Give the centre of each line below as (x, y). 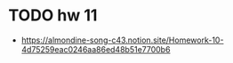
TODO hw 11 (53, 16)
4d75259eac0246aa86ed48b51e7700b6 (96, 49)
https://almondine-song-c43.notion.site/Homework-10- (122, 40)
